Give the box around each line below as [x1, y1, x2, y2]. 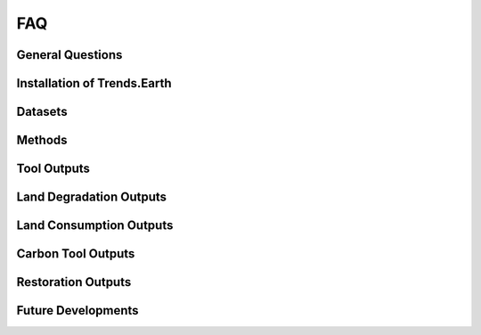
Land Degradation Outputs [16, 190, 167, 205]
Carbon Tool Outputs [16, 246, 135, 262]
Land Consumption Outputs [16, 218, 174, 233]
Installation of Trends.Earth [16, 76, 172, 91]
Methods [16, 133, 68, 148]
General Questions [16, 47, 123, 62]
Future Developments [16, 303, 139, 318]
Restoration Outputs [16, 274, 132, 290]
